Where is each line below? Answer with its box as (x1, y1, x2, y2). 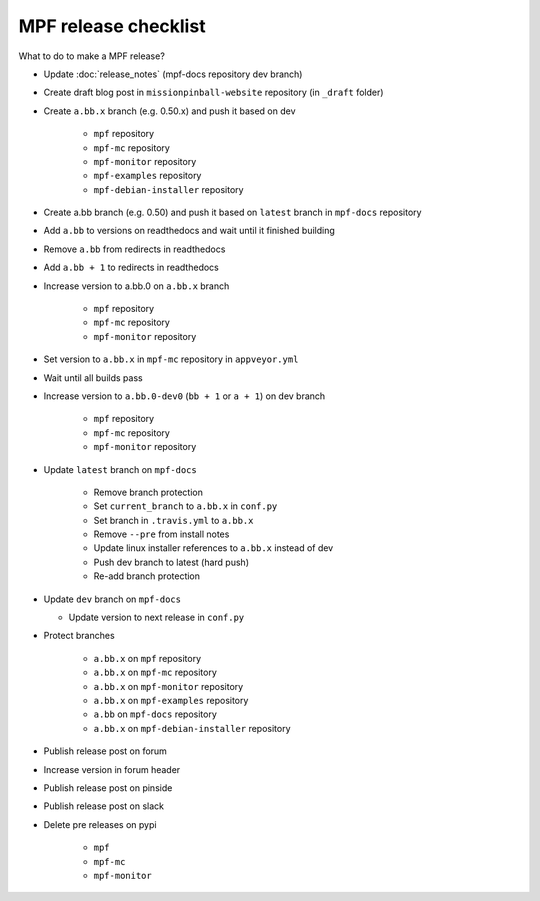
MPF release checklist (18, 15, 206, 37)
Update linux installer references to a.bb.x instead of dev (93, 542, 334, 554)
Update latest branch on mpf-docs (43, 463, 197, 475)
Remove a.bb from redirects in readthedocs (43, 243, 226, 255)
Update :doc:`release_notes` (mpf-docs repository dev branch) (43, 68, 303, 80)
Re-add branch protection (93, 570, 200, 582)
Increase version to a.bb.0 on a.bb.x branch (43, 280, 230, 292)
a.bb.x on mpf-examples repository (93, 695, 249, 706)
